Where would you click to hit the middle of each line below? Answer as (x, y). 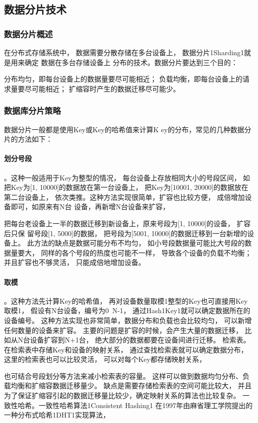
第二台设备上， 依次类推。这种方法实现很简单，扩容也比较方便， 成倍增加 (125, 197)
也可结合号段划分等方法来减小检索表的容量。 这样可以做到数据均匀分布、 (123, 376)
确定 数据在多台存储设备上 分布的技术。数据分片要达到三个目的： (131, 62)
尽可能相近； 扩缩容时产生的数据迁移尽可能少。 (102, 88)
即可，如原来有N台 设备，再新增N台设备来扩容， (90, 207)
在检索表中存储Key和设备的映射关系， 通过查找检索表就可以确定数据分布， (126, 349)
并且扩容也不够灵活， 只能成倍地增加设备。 (75, 262)
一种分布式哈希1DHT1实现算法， (57, 415)
